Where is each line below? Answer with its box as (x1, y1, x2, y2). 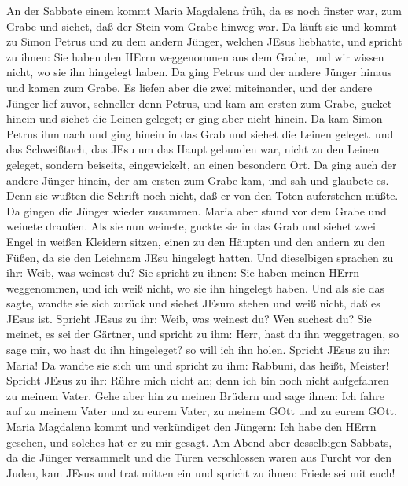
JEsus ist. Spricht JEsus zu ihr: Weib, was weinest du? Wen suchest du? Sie (6, 310, 372, 326)
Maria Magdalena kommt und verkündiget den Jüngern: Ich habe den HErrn (6, 418, 377, 435)
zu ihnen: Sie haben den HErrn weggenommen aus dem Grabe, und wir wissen (6, 48, 384, 64)
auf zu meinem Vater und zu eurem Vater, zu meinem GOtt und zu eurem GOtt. (6, 403, 397, 419)
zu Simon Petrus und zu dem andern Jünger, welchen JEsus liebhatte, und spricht (6, 33, 402, 50)
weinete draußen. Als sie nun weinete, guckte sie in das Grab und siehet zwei (6, 218, 376, 234)
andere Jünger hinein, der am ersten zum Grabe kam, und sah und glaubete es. (6, 171, 389, 188)
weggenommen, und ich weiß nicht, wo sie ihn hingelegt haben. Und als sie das (6, 279, 384, 296)
